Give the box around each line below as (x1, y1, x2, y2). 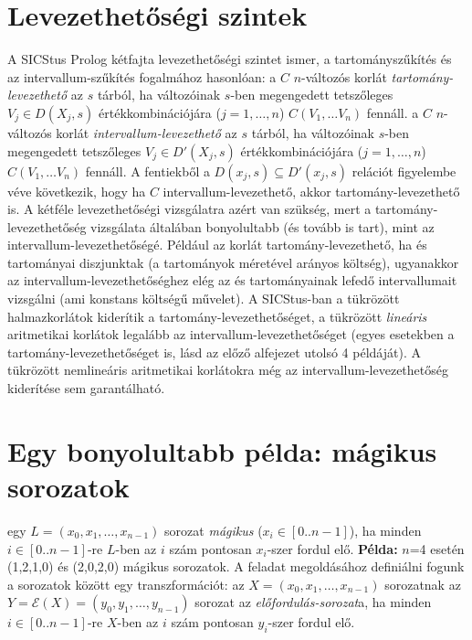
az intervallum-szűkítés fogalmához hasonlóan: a (7, 67, 277, 86)
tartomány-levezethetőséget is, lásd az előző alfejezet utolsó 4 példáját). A (7, 342, 421, 361)
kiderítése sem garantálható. (7, 379, 165, 398)
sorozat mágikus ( (164, 520, 263, 539)
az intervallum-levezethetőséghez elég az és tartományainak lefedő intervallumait (7, 271, 457, 290)
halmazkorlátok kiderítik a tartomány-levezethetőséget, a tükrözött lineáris (7, 306, 427, 325)
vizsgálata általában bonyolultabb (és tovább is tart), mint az (90, 217, 435, 236)
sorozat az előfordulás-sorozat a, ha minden (194, 592, 432, 612)
